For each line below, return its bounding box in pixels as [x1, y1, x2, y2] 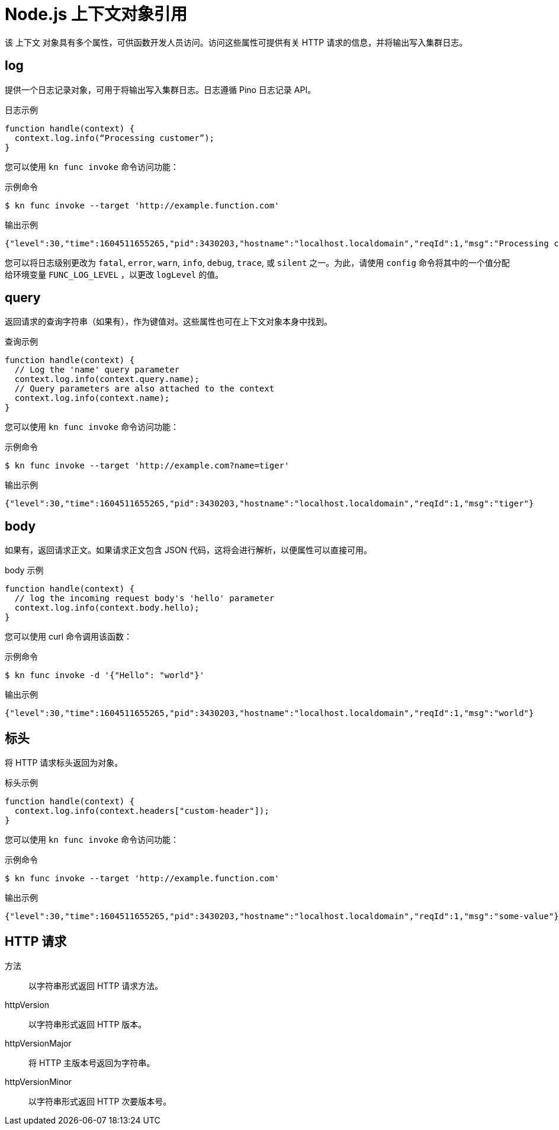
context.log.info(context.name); [14, 393, 170, 403]
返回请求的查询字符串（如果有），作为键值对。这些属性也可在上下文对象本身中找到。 [5, 316, 332, 327]
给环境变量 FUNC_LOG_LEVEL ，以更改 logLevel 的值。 [5, 269, 224, 280]
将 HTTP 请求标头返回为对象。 [5, 757, 123, 768]
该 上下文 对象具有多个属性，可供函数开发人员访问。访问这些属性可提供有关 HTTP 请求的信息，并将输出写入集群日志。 [5, 37, 468, 47]
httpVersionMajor [5, 1038, 72, 1048]
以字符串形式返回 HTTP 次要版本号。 [28, 1096, 172, 1106]
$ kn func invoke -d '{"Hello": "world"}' [5, 670, 205, 680]
